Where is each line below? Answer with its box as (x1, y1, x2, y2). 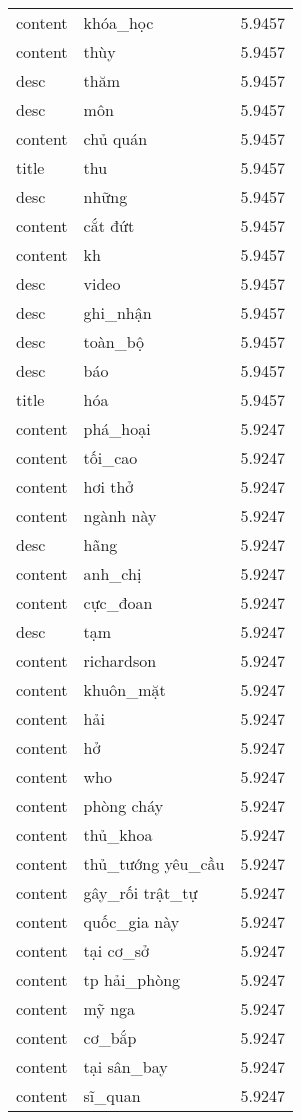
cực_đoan (83, 591, 153, 614)
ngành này (83, 504, 157, 527)
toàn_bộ (83, 330, 145, 353)
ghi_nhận (83, 301, 152, 324)
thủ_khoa (83, 823, 153, 846)
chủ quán (83, 127, 148, 150)
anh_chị (83, 562, 142, 585)
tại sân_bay (83, 1055, 168, 1078)
